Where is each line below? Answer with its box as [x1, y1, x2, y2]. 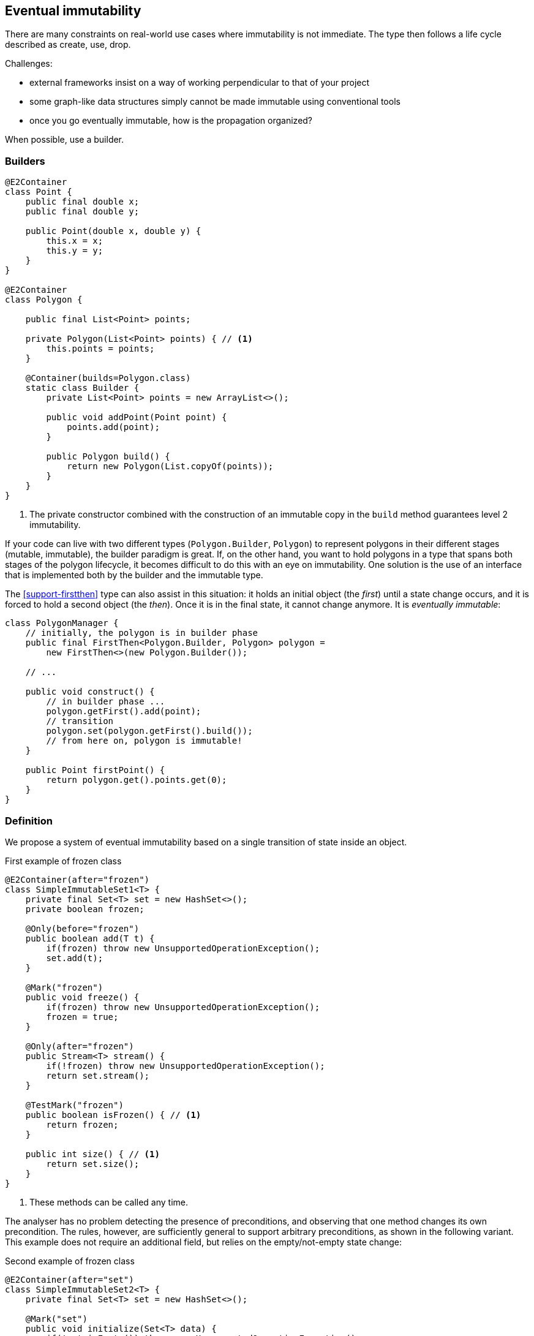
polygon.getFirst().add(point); [46, 706, 201, 717]
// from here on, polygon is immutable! [46, 736, 243, 746]
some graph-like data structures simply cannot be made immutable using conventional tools [29, 96, 401, 107]
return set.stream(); [46, 1070, 150, 1081]
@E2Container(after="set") [5, 1274, 134, 1285]
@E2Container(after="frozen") [5, 874, 150, 885]
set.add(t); [46, 953, 103, 963]
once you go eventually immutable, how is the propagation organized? [29, 115, 313, 126]
